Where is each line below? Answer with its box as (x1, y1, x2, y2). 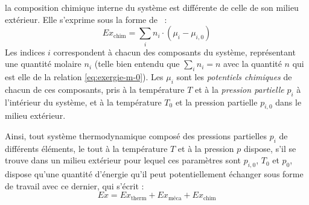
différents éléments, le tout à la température (5, 142, 168, 154)
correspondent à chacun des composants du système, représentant (53, 45, 296, 58)
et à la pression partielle (195, 83, 284, 95)
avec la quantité (223, 57, 282, 70)
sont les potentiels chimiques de (176, 70, 292, 83)
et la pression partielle (175, 95, 258, 108)
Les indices (5, 45, 45, 58)
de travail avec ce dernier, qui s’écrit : (5, 179, 144, 192)
